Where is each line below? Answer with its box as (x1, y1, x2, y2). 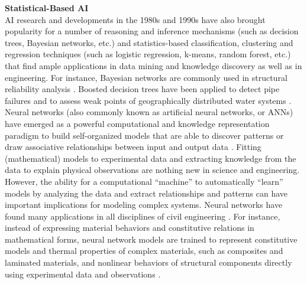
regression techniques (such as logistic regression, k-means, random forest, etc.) (5, 48, 291, 60)
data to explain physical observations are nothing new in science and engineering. (5, 164, 300, 176)
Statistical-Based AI (5, 2, 89, 14)
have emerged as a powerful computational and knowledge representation (5, 117, 270, 129)
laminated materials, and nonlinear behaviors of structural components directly (5, 256, 292, 269)
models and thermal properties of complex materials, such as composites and (5, 244, 283, 257)
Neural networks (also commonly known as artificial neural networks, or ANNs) (5, 106, 293, 118)
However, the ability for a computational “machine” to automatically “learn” (5, 175, 283, 187)
